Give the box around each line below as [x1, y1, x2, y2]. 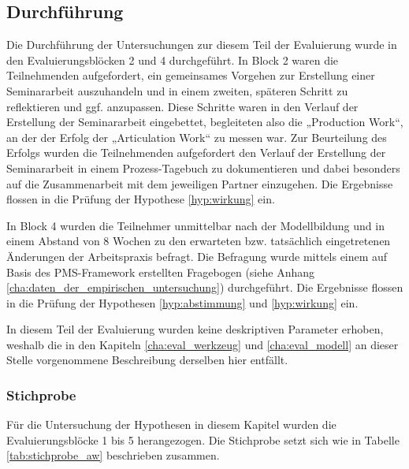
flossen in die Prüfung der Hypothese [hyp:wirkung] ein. [6, 191, 275, 207]
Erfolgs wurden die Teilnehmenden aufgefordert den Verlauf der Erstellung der [6, 144, 386, 161]
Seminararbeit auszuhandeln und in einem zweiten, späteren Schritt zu [6, 82, 348, 99]
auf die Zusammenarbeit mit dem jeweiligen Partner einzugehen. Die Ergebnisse [6, 175, 393, 192]
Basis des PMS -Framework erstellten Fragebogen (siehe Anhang [6, 263, 314, 280]
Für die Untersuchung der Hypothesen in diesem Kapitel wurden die [6, 416, 336, 433]
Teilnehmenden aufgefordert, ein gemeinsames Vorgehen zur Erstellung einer [6, 67, 375, 84]
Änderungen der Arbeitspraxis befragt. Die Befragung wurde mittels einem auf [6, 248, 388, 264]
